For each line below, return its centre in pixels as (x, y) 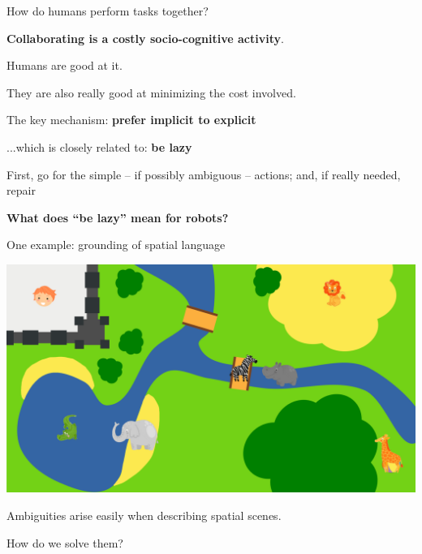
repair (21, 190)
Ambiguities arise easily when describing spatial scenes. (144, 515)
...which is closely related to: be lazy (99, 146)
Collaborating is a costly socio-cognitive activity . (145, 38)
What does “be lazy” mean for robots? (118, 217)
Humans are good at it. (65, 65)
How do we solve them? (65, 542)
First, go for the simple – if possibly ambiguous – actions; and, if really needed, (204, 174)
